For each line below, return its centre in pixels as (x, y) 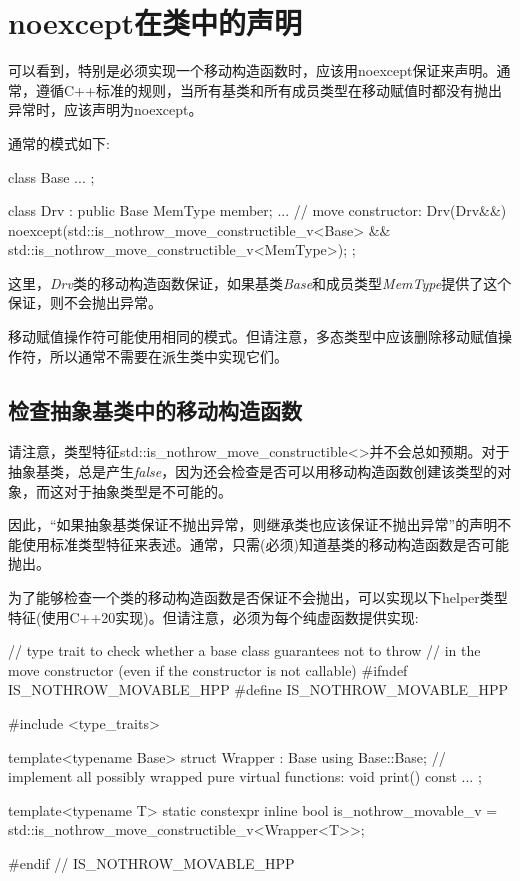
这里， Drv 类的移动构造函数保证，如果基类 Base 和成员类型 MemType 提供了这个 (260, 282)
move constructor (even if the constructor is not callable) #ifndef (208, 669)
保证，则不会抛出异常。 (85, 302)
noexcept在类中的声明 (155, 22)
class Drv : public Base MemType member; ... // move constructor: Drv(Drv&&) (257, 210)
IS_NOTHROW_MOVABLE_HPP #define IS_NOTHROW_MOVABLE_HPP (258, 689)
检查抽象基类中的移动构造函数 (155, 409)
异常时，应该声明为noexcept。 (105, 109)
